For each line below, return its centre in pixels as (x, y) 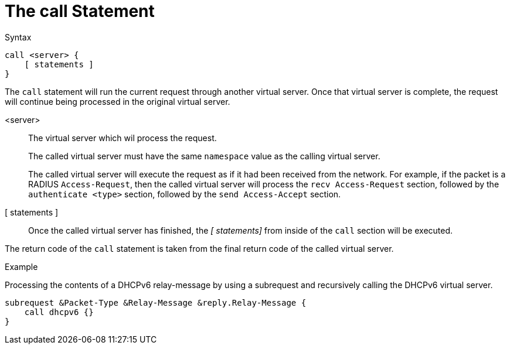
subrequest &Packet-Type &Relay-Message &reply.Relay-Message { (156, 302)
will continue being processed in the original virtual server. (118, 101)
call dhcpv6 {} (59, 312)
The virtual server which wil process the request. (123, 138)
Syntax (18, 37)
